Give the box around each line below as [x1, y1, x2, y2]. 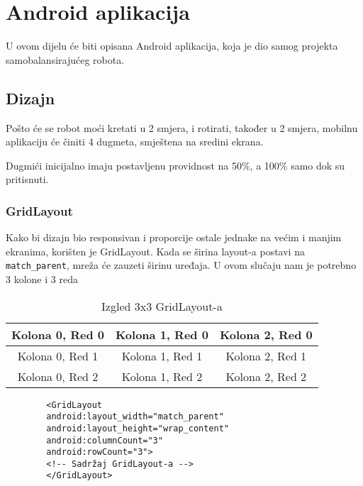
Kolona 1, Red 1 [121, 347, 203, 364]
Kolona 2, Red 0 [219, 326, 313, 343]
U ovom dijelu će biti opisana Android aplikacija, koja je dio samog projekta [6, 38, 338, 53]
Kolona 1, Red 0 [115, 326, 208, 343]
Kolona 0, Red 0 [11, 326, 104, 343]
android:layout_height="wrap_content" [46, 423, 229, 433]
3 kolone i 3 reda [6, 271, 78, 286]
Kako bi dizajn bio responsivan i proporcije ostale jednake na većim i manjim [6, 230, 342, 245]
